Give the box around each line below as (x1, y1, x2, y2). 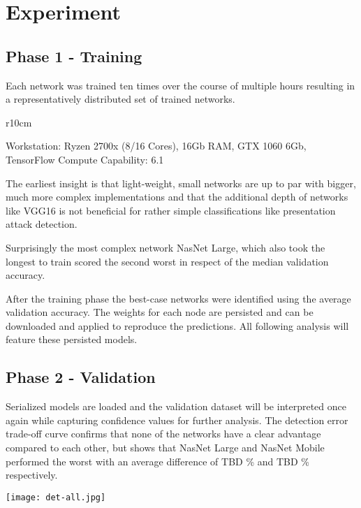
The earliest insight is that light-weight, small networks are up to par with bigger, (6, 175, 356, 190)
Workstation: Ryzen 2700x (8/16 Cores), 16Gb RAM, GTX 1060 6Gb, (6, 138, 307, 153)
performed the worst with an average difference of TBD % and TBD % (6, 453, 309, 468)
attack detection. (6, 217, 78, 231)
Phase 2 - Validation (6, 366, 156, 388)
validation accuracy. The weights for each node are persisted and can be (6, 305, 314, 319)
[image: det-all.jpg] (6, 492, 106, 502)
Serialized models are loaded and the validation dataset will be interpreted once (6, 399, 346, 414)
